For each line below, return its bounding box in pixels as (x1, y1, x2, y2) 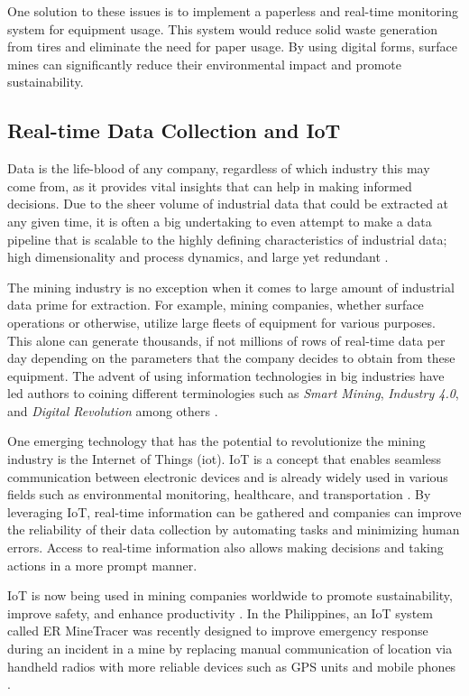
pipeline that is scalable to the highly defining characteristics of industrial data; (7, 229, 447, 248)
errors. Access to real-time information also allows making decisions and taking (7, 538, 444, 557)
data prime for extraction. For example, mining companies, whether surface (7, 295, 424, 314)
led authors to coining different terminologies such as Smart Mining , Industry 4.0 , (7, 384, 459, 403)
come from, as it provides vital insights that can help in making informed (7, 176, 412, 195)
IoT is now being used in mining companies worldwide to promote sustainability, (7, 586, 453, 605)
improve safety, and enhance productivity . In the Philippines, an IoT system (7, 603, 433, 622)
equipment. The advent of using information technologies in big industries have (7, 366, 445, 385)
